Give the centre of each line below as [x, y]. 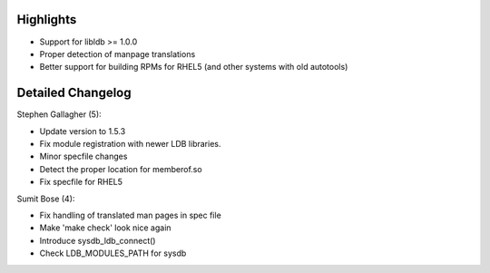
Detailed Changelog [74, 93]
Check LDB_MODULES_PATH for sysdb [113, 253]
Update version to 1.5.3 [83, 131]
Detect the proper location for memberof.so [121, 169]
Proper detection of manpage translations [118, 54]
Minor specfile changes [83, 156]
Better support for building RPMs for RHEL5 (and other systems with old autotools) [194, 67]
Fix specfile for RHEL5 [81, 182]
